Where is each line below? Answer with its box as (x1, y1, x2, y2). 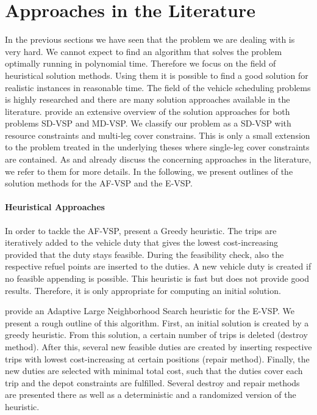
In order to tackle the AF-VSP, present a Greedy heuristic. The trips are (5, 224, 277, 237)
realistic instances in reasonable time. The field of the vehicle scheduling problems (5, 81, 311, 94)
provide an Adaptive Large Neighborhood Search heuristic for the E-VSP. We (5, 304, 295, 317)
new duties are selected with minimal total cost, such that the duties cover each (5, 364, 303, 377)
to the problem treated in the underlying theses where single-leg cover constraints (5, 141, 310, 153)
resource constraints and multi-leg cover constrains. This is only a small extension (5, 128, 310, 141)
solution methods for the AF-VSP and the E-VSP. (5, 177, 193, 189)
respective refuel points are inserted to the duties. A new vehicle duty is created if (5, 260, 312, 273)
